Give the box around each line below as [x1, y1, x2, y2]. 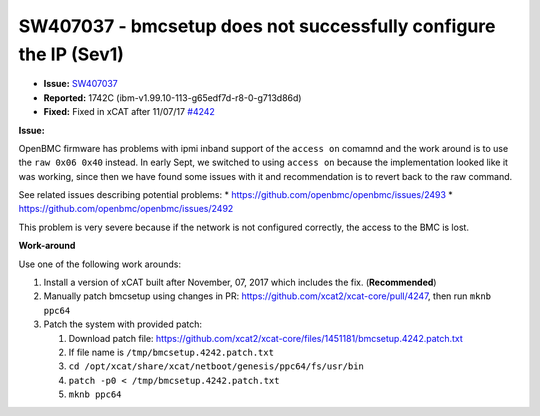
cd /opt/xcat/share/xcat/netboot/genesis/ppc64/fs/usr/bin [68, 361, 365, 372]
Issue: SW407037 [43, 78, 119, 90]
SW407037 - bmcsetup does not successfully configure [18, 15, 496, 37]
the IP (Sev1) [18, 43, 125, 65]
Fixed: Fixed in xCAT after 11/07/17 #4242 [43, 106, 215, 118]
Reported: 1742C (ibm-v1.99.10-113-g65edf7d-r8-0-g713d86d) [43, 91, 302, 104]
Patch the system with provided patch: [43, 318, 203, 330]
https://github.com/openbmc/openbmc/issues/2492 [18, 203, 234, 215]
